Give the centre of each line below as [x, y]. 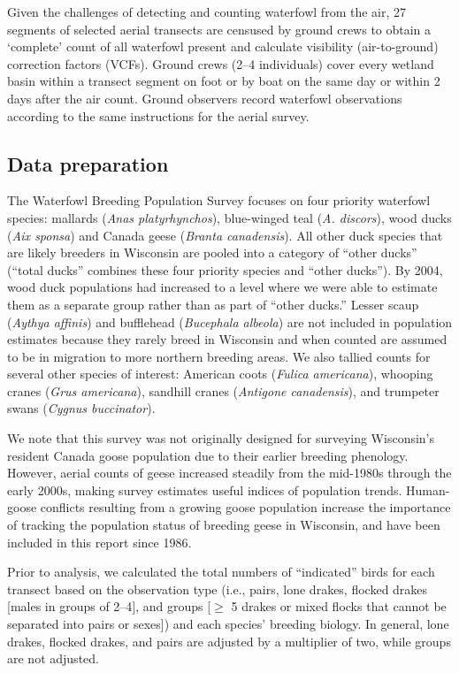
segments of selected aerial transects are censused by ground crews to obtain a [219, 29]
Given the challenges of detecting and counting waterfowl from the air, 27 [207, 11]
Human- [428, 489]
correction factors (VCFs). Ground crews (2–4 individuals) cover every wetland [221, 63]
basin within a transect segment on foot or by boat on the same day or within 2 [224, 81]
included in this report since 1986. [99, 542]
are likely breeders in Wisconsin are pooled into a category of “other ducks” [212, 252]
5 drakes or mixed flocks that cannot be [339, 606]
